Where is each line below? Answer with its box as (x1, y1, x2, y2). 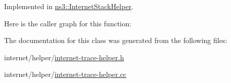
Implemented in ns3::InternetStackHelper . (4, 1, 134, 11)
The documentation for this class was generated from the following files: (4, 35, 227, 46)
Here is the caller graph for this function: (4, 18, 132, 28)
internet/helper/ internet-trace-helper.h (4, 52, 124, 62)
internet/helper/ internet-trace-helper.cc (4, 69, 127, 79)
